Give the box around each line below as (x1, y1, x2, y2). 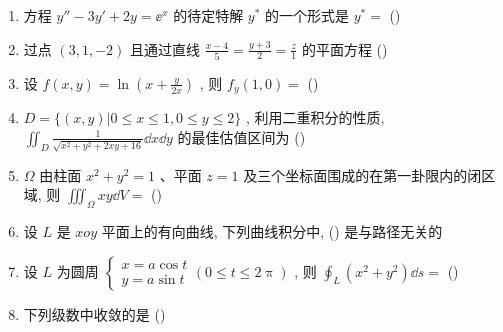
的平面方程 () (301, 38, 388, 59)
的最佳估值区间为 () (177, 126, 306, 147)
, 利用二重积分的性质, (245, 107, 385, 128)
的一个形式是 (265, 5, 350, 25)
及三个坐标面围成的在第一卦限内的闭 (243, 164, 482, 185)
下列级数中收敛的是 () (23, 303, 166, 324)
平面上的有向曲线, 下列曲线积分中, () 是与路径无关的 (101, 221, 443, 242)
